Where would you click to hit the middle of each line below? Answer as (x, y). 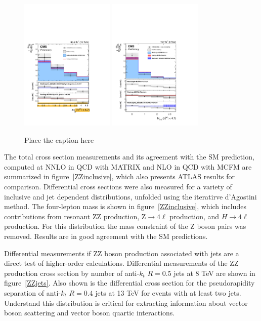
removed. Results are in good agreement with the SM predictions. (106, 236)
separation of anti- (33, 292)
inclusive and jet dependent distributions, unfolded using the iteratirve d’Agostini (130, 196)
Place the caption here (59, 139)
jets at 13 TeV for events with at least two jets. (168, 292)
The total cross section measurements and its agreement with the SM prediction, (129, 157)
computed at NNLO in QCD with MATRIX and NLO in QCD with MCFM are (128, 166)
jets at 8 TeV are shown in (214, 273)
